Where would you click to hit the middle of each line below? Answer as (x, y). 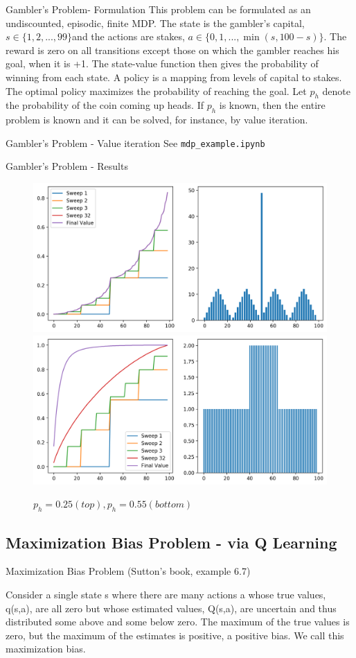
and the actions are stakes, (128, 36)
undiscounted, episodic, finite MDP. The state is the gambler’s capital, (155, 23)
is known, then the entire (272, 105)
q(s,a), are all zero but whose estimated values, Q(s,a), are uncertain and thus (171, 608)
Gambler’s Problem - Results (67, 166)
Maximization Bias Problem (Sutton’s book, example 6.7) (128, 571)
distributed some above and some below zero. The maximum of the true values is (178, 622)
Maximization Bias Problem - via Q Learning (171, 542)
